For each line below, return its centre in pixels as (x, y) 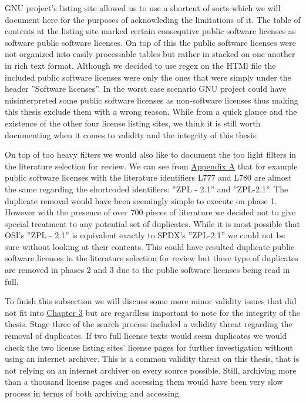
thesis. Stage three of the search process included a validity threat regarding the (149, 324)
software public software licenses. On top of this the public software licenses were (150, 42)
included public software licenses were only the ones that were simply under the (148, 77)
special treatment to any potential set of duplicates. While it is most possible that (152, 223)
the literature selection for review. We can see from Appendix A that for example (151, 166)
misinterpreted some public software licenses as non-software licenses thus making (152, 100)
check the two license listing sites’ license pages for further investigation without (149, 347)
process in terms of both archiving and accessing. (93, 393)
